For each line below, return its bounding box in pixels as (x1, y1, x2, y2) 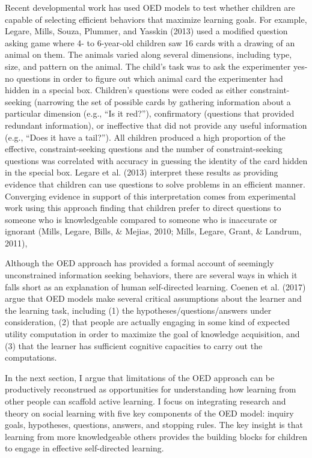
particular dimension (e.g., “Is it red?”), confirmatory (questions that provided (5, 107, 295, 120)
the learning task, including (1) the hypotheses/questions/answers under (5, 304, 272, 316)
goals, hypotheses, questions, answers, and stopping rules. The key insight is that (5, 418, 303, 431)
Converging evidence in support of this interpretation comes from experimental (5, 189, 296, 202)
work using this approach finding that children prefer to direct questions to (5, 201, 281, 214)
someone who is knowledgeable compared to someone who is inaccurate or (5, 213, 278, 225)
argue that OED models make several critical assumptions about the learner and (5, 292, 302, 305)
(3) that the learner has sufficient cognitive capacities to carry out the (5, 339, 263, 352)
